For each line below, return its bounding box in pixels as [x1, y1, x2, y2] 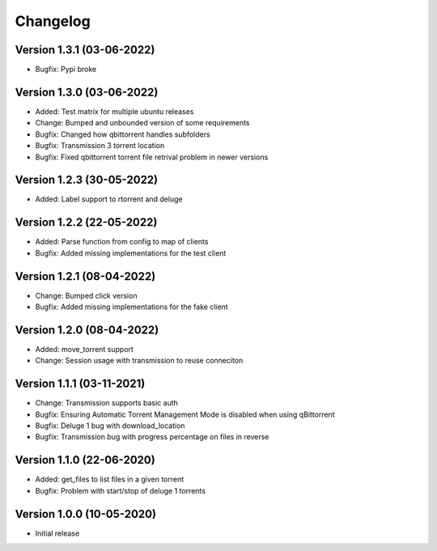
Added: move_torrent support [35, 344, 134, 354]
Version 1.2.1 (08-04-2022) [15, 269, 156, 283]
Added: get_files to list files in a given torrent [35, 474, 185, 485]
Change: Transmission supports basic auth [35, 398, 178, 408]
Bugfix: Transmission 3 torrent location [35, 141, 165, 150]
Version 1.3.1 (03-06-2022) [15, 43, 155, 57]
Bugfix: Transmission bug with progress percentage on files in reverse [35, 432, 269, 442]
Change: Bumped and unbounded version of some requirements [35, 118, 250, 128]
